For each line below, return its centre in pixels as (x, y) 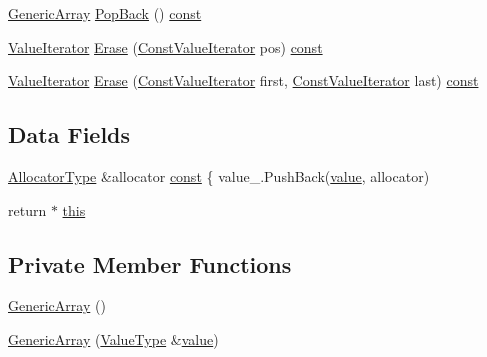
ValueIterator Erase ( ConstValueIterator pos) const (165, 46)
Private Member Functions (150, 263)
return (27, 209)
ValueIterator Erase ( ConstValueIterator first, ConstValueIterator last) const (243, 80)
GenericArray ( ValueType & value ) (113, 338)
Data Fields (69, 134)
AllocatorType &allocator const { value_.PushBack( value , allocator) (219, 175)
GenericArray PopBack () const (105, 13)
